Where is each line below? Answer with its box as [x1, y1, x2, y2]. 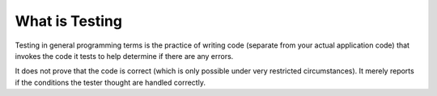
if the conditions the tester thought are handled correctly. [15, 77, 206, 87]
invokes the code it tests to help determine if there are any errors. [15, 51, 234, 61]
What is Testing [15, 12, 123, 30]
